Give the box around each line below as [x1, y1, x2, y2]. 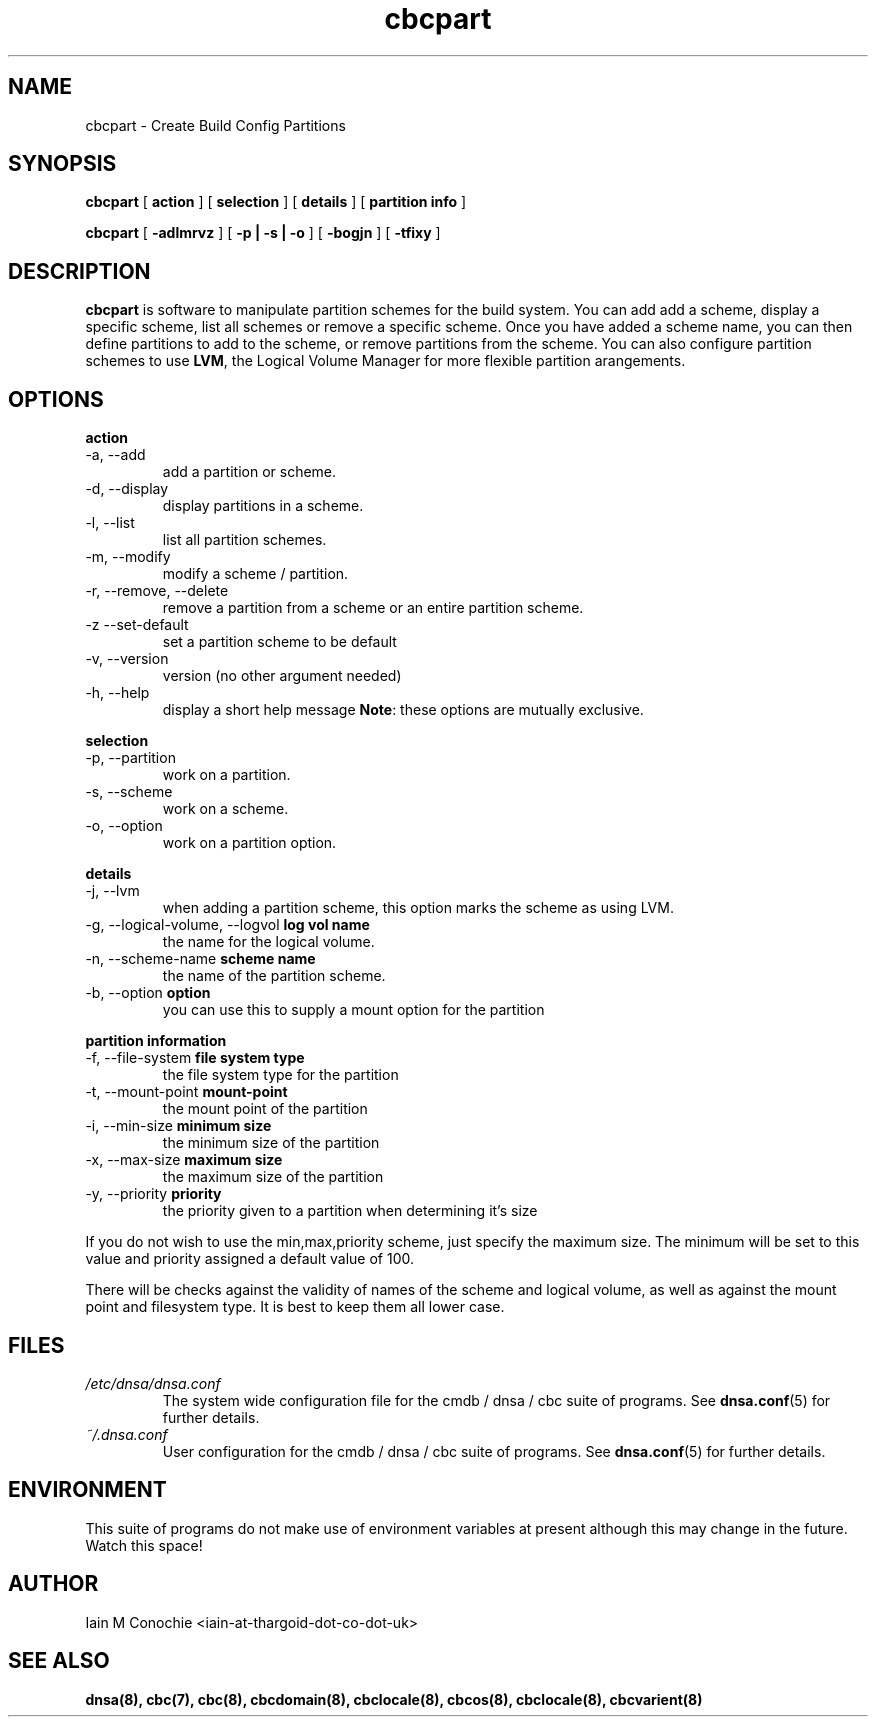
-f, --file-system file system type [85, 1049, 305, 1067]
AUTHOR [8, 1571, 99, 1597]
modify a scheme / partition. [162, 565, 349, 583]
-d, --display [85, 480, 169, 498]
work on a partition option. [162, 834, 337, 852]
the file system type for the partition [162, 1066, 399, 1084]
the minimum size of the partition [162, 1134, 380, 1152]
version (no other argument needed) [162, 667, 402, 685]
